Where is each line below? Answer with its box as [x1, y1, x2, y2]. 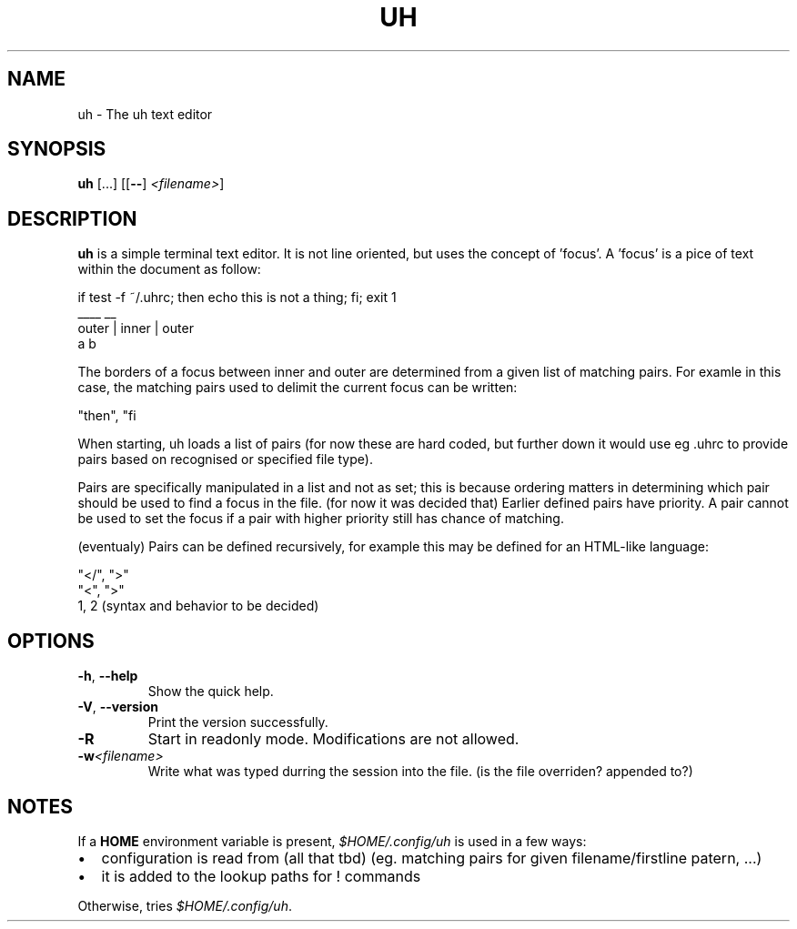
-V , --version [77, 699, 158, 715]
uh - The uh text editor [77, 106, 213, 122]
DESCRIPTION [7, 207, 137, 230]
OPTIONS [7, 629, 95, 652]
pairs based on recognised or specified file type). [77, 451, 373, 468]
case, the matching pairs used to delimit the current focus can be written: [77, 379, 518, 396]
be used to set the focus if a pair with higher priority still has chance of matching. [77, 510, 564, 527]
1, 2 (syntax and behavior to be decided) [77, 598, 319, 614]
